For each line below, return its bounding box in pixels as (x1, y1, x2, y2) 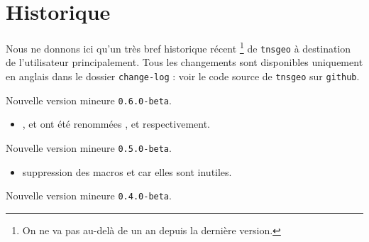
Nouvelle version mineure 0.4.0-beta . (6, 188, 172, 203)
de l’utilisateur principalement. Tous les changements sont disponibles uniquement (6, 55, 363, 70)
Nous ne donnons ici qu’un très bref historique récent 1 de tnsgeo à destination (6, 39, 351, 55)
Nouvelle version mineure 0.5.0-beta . (6, 140, 172, 155)
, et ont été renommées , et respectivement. (22, 116, 211, 131)
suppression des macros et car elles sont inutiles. (22, 164, 232, 179)
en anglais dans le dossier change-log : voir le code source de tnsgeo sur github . (6, 69, 360, 84)
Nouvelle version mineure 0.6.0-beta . (6, 92, 172, 107)
